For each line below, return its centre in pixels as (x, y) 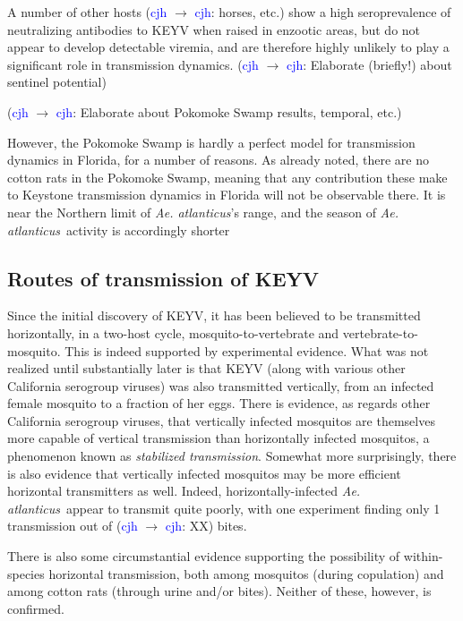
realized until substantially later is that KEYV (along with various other (206, 368)
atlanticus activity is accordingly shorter (119, 230)
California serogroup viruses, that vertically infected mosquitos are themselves (221, 420)
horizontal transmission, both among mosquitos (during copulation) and (246, 573)
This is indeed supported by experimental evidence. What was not (247, 350)
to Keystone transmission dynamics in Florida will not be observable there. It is (227, 195)
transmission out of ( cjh (73, 526)
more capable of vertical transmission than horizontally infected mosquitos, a (219, 438)
